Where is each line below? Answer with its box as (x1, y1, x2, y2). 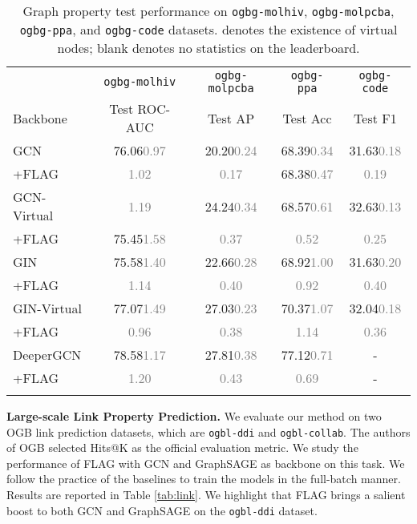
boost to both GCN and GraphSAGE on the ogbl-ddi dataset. (6, 502, 318, 518)
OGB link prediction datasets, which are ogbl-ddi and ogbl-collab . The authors (6, 423, 411, 440)
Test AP (208, 108, 255, 127)
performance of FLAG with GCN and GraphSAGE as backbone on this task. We (6, 454, 405, 471)
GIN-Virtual (13, 299, 82, 317)
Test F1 (354, 108, 397, 127)
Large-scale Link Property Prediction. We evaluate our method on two (6, 408, 382, 424)
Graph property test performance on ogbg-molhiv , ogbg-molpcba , (22, 2, 395, 20)
